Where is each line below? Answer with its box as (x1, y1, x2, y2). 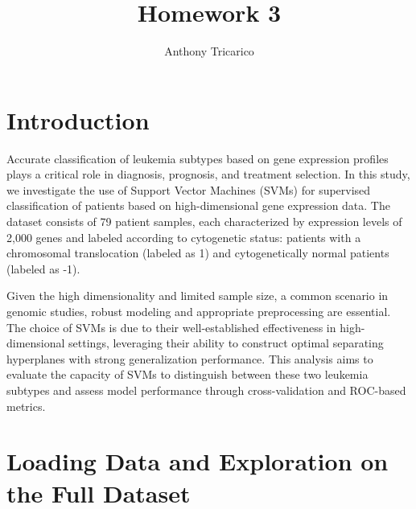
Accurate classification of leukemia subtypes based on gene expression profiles (6, 150, 389, 166)
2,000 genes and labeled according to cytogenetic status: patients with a (6, 228, 361, 245)
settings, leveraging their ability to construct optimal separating (68, 335, 384, 351)
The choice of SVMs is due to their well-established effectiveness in (6, 318, 336, 335)
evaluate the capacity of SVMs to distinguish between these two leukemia (6, 366, 369, 383)
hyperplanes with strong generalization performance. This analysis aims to (6, 350, 373, 367)
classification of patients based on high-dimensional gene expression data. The (6, 197, 390, 214)
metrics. (6, 397, 46, 414)
